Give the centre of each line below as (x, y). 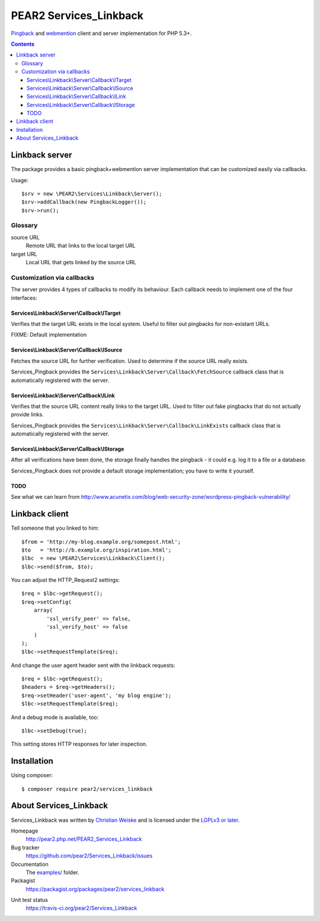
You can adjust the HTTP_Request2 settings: (65, 580)
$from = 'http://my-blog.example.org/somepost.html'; (101, 542)
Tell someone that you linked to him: (55, 528)
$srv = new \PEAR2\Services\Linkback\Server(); (92, 194)
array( (43, 610)
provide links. (27, 414)
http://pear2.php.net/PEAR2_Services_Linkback (84, 839)
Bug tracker (25, 847)
